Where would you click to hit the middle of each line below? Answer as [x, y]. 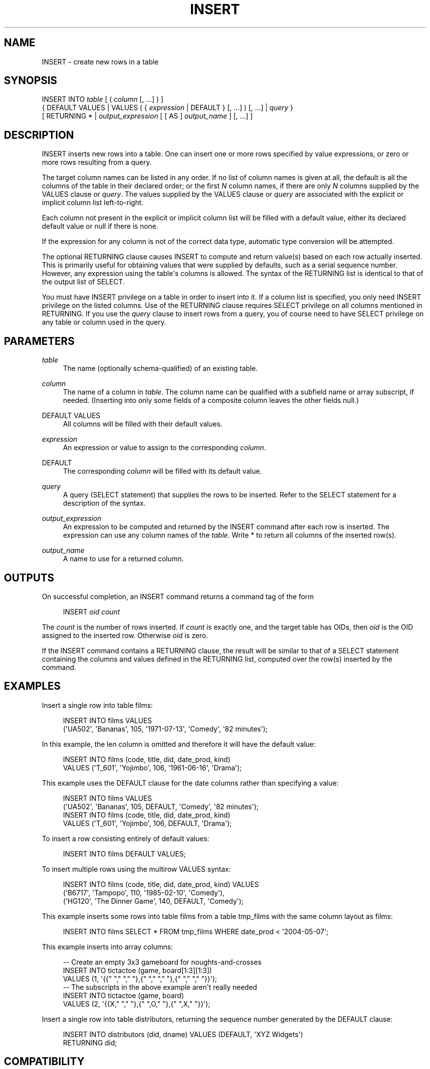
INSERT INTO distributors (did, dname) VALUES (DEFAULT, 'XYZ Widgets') [183, 1034]
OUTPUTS [29, 578]
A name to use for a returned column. [123, 559]
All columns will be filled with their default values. [143, 424]
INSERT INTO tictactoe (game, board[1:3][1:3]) [137, 970]
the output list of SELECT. [83, 282]
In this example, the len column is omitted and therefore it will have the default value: [179, 744]
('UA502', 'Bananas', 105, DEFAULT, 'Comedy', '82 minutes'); [161, 806]
